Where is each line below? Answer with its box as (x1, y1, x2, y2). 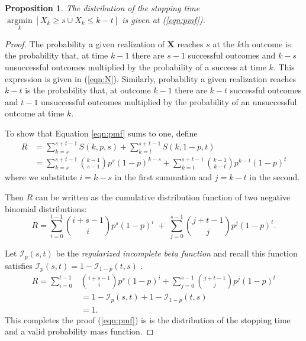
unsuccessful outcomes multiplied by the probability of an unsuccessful (41, 95, 297, 108)
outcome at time (5, 107, 65, 119)
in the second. (249, 171, 300, 183)
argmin (7, 16, 33, 25)
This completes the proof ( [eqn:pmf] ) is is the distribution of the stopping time (5, 313, 291, 326)
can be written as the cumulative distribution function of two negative (35, 191, 291, 203)
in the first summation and (114, 171, 212, 183)
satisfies (5, 259, 33, 271)
